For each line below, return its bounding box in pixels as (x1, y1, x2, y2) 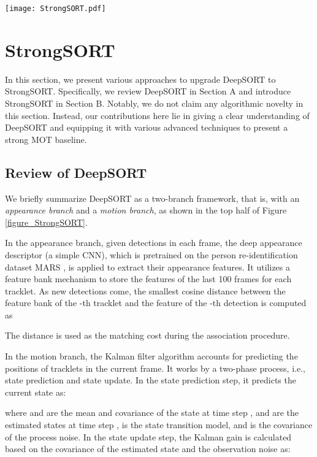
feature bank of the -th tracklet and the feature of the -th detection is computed (5, 296, 307, 309)
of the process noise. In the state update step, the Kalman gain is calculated (5, 430, 292, 443)
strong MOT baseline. (5, 132, 87, 145)
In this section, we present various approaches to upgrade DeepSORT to (5, 72, 276, 85)
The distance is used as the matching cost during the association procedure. (5, 329, 290, 342)
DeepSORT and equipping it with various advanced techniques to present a (5, 121, 288, 134)
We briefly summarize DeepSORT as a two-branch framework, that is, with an (5, 191, 300, 204)
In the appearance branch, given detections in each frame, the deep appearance (5, 236, 302, 249)
